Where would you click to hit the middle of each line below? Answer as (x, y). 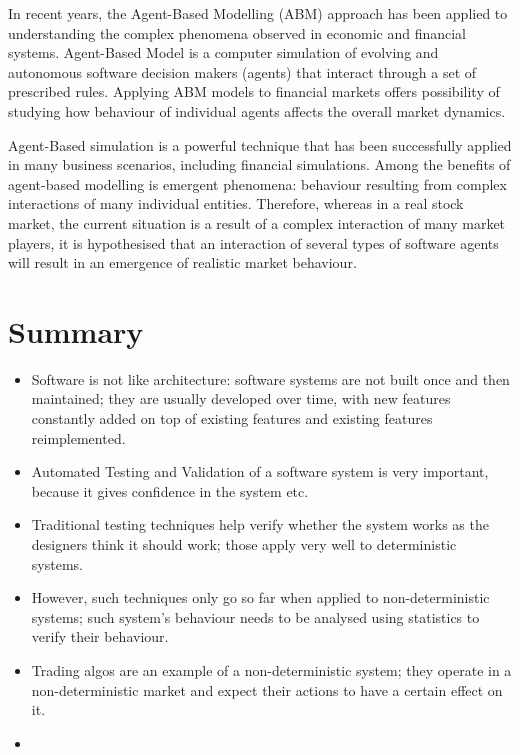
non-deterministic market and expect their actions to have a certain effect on (267, 689)
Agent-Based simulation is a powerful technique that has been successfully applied (260, 144)
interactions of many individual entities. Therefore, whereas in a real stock (236, 203)
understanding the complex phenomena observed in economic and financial (237, 32)
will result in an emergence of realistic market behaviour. (182, 262)
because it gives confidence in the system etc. (170, 490)
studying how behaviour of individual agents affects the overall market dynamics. (257, 110)
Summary (76, 330)
